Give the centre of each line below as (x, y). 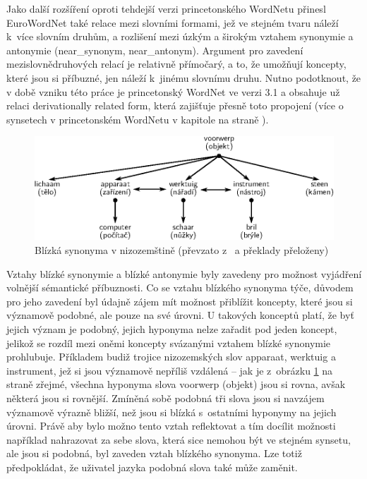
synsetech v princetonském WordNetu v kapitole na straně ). (138, 119)
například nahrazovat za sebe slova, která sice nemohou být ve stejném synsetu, (179, 439)
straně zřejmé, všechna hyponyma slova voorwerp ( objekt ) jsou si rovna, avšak (176, 384)
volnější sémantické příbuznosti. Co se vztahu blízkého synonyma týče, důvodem (180, 287)
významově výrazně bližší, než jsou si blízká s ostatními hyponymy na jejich (172, 412)
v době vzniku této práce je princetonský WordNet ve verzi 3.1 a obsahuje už (173, 91)
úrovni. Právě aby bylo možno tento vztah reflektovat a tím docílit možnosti (171, 426)
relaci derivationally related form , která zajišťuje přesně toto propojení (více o (175, 105)
